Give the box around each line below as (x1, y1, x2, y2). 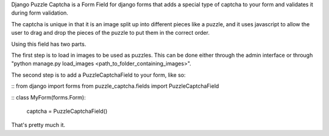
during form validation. (11, 9, 68, 16)
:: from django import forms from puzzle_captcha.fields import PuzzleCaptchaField (11, 82, 219, 90)
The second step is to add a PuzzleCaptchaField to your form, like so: (11, 71, 186, 79)
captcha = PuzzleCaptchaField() (26, 107, 108, 115)
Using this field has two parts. (11, 40, 87, 48)
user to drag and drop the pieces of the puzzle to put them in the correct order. (11, 29, 210, 37)
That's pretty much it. (11, 121, 66, 129)
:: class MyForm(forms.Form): (11, 93, 86, 101)
